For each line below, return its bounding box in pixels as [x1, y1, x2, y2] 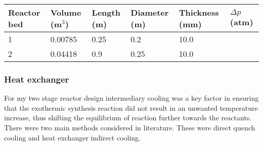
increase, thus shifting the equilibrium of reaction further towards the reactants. [4, 112, 252, 123]
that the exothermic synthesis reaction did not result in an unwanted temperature [4, 102, 258, 113]
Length [92, 7, 120, 18]
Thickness [179, 7, 219, 18]
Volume [50, 7, 81, 18]
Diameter [130, 7, 169, 18]
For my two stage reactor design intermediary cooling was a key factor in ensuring [4, 93, 259, 103]
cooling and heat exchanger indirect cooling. [4, 132, 141, 142]
